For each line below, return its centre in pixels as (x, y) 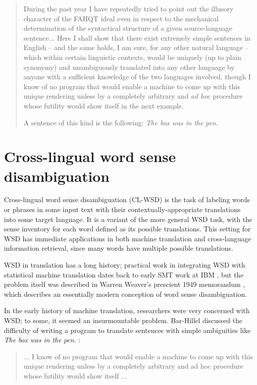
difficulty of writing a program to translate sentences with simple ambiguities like (127, 330)
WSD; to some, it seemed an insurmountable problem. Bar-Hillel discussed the (123, 320)
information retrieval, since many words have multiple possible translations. (119, 248)
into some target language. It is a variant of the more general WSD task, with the (128, 219)
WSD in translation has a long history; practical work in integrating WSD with (125, 265)
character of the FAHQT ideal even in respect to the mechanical (121, 18)
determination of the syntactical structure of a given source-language (128, 28)
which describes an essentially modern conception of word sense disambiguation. (126, 294)
